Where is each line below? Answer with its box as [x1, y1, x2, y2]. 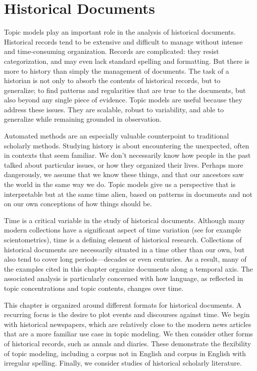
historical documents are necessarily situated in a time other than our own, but [4, 244, 245, 254]
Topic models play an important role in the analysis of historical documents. [4, 27, 236, 37]
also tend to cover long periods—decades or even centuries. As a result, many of [4, 254, 247, 264]
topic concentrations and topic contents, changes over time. [4, 282, 184, 293]
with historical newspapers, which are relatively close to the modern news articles [4, 319, 252, 329]
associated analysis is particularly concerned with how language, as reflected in [4, 273, 243, 283]
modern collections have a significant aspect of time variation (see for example [4, 225, 241, 235]
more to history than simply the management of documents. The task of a [4, 65, 229, 76]
